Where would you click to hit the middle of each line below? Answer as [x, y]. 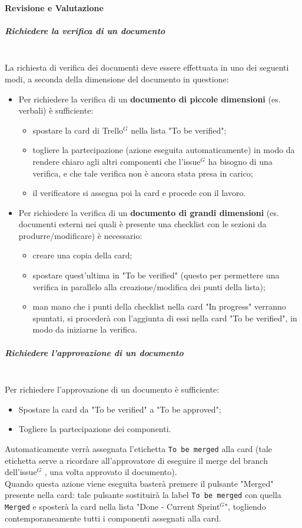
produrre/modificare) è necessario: [80, 235]
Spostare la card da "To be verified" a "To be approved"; [120, 409]
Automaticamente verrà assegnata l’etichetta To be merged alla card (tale [139, 448]
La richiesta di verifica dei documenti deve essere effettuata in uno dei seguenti [147, 67]
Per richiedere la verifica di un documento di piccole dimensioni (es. [150, 99]
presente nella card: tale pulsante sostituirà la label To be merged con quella [143, 495]
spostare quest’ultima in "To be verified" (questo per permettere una [156, 275]
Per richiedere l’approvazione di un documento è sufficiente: [112, 389]
